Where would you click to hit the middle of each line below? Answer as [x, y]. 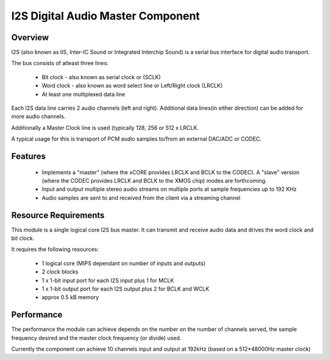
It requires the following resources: [55, 249]
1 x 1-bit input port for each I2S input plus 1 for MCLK [108, 280]
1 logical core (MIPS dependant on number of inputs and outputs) [124, 263]
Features [28, 156]
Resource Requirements [58, 215]
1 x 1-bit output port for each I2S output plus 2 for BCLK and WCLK [126, 289]
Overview [30, 37]
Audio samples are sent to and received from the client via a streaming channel [141, 197]
